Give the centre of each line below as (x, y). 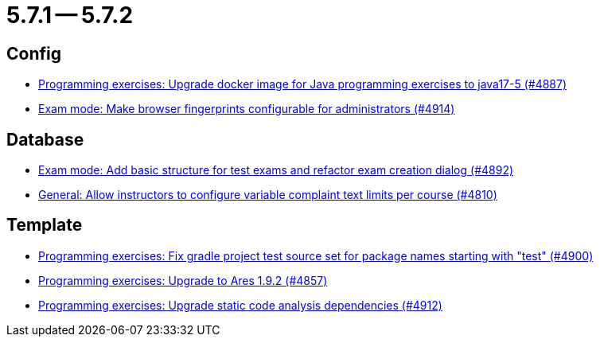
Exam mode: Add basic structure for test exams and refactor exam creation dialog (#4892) (276, 170)
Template (45, 225)
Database (45, 139)
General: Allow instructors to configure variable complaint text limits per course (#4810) (268, 195)
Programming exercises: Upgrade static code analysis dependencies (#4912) (240, 305)
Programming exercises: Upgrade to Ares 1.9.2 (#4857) (183, 280)
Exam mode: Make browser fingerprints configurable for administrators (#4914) (247, 109)
